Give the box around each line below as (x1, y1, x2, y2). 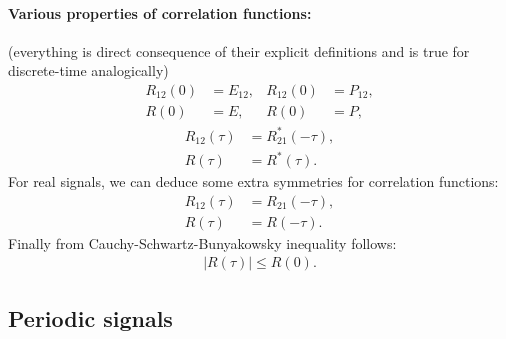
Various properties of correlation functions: (8, 2, 312, 23)
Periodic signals (8, 302, 173, 333)
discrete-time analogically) (8, 60, 169, 81)
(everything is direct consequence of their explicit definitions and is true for (8, 40, 470, 61)
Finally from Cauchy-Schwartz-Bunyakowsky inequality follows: (8, 232, 397, 253)
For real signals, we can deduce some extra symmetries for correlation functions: (8, 171, 499, 192)
